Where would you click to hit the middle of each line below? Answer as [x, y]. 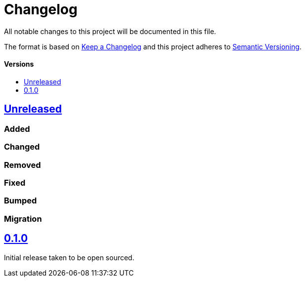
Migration [23, 219]
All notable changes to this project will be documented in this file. [110, 31]
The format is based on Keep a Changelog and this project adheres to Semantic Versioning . [153, 46]
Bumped [21, 201]
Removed [22, 165]
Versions [19, 64]
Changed [22, 147]
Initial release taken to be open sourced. [69, 257]
